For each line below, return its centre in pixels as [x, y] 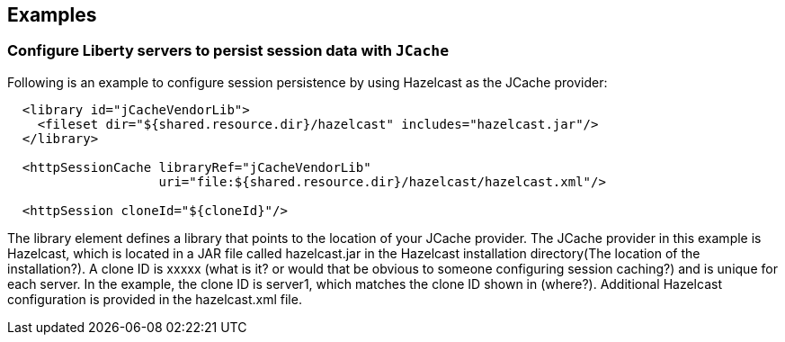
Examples [52, 15]
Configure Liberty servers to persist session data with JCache [228, 51]
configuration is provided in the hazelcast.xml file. [155, 299]
